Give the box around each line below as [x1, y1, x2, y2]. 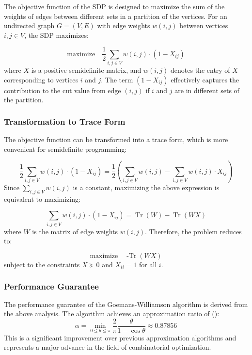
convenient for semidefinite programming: [4, 144, 127, 154]
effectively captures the [171, 74, 239, 84]
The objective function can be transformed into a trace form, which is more [4, 134, 228, 145]
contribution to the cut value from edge [4, 85, 121, 95]
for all [139, 259, 157, 269]
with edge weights [97, 20, 150, 31]
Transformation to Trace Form [4, 115, 126, 127]
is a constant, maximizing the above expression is [73, 182, 220, 193]
